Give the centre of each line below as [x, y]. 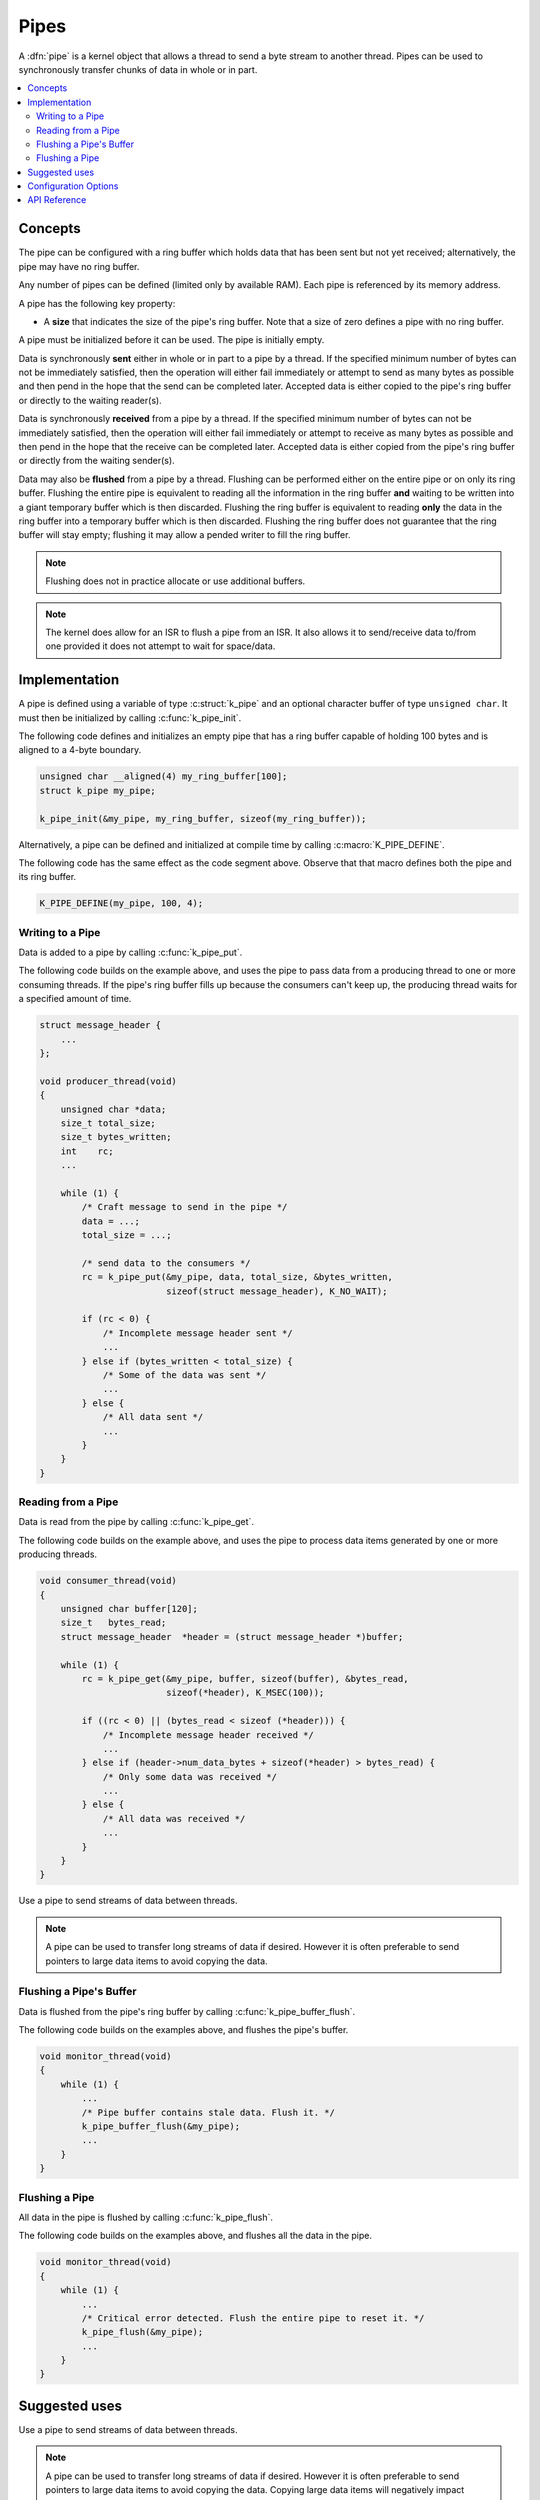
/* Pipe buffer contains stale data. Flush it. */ [208, 2112]
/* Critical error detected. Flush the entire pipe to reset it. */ [253, 2318]
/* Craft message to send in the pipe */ [184, 1207]
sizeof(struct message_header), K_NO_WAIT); [276, 1291]
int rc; [87, 1151]
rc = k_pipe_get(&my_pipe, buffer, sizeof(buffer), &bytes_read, [245, 1678]
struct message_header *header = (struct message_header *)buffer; [232, 1636]
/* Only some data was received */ [189, 1776]
